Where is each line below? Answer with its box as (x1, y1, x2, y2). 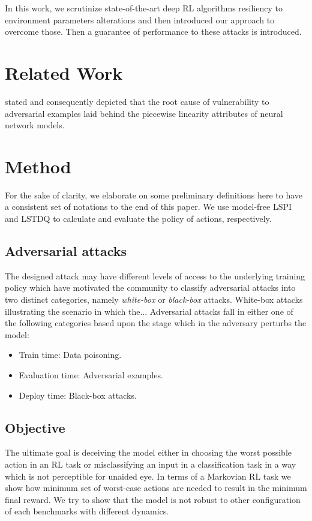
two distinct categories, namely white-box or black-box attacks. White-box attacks (5, 293, 303, 305)
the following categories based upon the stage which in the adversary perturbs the (5, 317, 307, 329)
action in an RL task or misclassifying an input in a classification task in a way (5, 457, 296, 470)
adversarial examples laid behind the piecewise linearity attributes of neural (5, 107, 283, 119)
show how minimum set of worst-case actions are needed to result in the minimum (5, 481, 307, 494)
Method (5, 153, 71, 178)
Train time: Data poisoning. (19, 348, 122, 361)
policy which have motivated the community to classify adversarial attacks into (5, 281, 296, 294)
